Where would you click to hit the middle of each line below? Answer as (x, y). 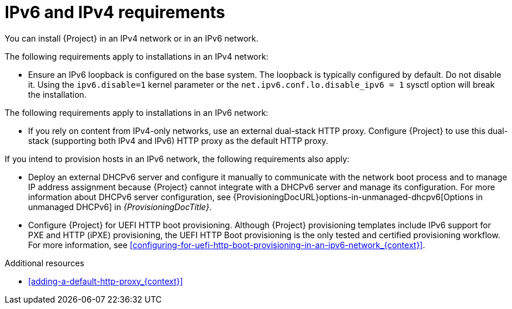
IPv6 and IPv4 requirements (115, 12)
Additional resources (44, 263)
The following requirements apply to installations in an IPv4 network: (137, 56)
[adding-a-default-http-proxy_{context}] (106, 281)
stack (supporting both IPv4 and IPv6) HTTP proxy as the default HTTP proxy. (178, 140)
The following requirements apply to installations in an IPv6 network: (137, 112)
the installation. (57, 94)
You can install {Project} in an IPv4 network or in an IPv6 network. (132, 38)
